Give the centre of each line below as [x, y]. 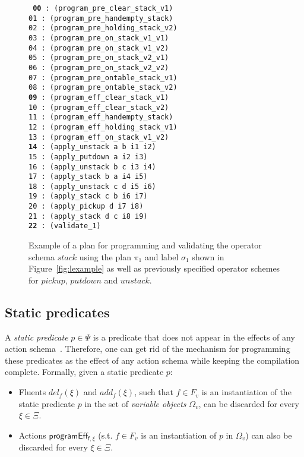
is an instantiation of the [246, 392]
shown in [208, 256]
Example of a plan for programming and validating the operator [145, 245]
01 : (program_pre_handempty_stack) [101, 18]
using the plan [105, 256]
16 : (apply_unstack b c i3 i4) [92, 167]
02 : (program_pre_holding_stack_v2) [103, 28]
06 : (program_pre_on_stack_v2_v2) [99, 67]
